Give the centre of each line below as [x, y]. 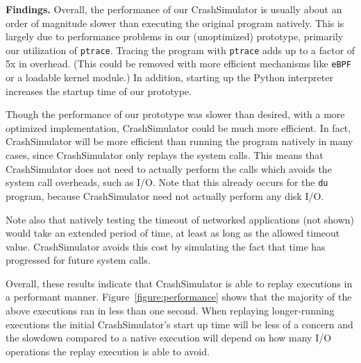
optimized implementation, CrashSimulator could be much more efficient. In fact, [178, 127]
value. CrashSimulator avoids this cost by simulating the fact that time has [166, 246]
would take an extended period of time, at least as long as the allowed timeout [173, 233]
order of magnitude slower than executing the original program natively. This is [175, 23]
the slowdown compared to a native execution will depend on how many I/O [169, 338]
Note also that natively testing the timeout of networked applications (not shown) [180, 219]
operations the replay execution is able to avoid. [108, 351]
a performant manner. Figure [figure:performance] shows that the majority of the [179, 297]
